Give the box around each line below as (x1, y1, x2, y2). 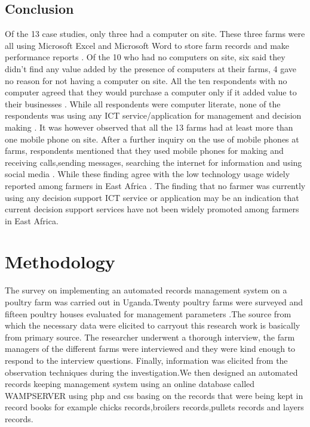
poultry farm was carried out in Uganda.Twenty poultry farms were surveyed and (5, 296, 303, 308)
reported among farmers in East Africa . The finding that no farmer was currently (5, 179, 306, 191)
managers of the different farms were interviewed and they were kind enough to (5, 342, 296, 355)
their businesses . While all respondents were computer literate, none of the (5, 97, 281, 110)
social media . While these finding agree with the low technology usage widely (5, 168, 290, 180)
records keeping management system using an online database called (5, 378, 255, 390)
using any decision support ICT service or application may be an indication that (5, 191, 299, 203)
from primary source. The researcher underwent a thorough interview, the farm (5, 330, 295, 343)
